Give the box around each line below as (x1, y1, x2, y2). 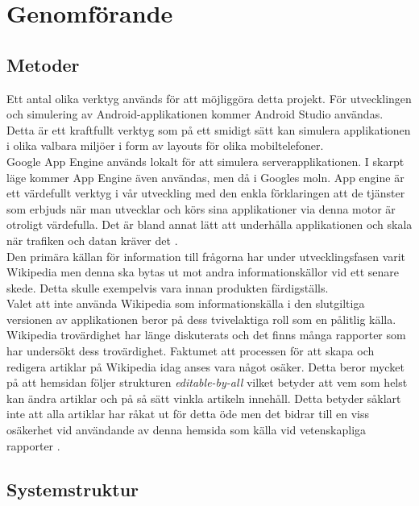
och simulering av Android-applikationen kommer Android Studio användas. (6, 106, 384, 122)
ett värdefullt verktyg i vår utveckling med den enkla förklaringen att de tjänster (6, 185, 405, 201)
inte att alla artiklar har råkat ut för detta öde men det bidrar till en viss (6, 405, 370, 422)
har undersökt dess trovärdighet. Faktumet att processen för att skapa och (6, 342, 375, 359)
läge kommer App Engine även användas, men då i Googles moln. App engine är (6, 168, 404, 185)
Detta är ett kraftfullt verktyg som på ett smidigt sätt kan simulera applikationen (6, 121, 411, 138)
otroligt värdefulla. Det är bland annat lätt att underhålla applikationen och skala (6, 216, 413, 233)
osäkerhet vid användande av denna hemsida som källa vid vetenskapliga (6, 421, 367, 438)
